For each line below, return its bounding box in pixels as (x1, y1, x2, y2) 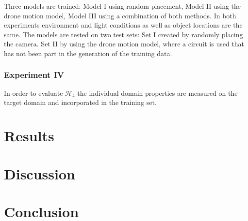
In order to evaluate (4, 88, 63, 98)
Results (4, 126, 54, 146)
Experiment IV (4, 69, 65, 81)
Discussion (4, 163, 75, 183)
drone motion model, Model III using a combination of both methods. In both (4, 10, 236, 20)
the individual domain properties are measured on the (77, 88, 238, 98)
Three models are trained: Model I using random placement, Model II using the (4, 1, 241, 11)
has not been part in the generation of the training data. (4, 48, 172, 58)
